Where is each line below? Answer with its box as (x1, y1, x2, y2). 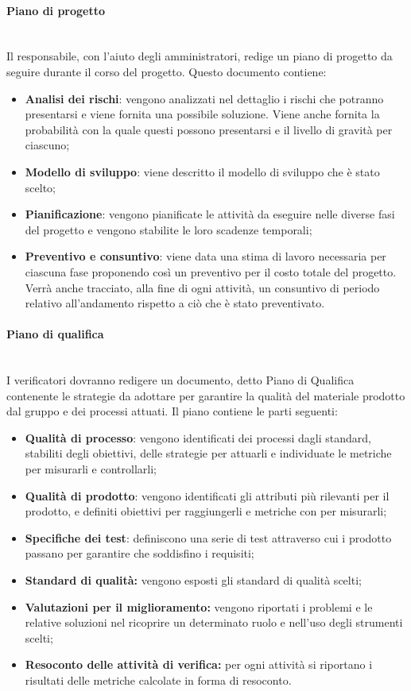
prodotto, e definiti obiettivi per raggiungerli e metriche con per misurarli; (25, 503, 387, 519)
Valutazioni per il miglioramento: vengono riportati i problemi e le (25, 598, 373, 615)
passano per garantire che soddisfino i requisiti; (25, 545, 254, 562)
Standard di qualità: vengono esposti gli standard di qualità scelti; (25, 572, 362, 589)
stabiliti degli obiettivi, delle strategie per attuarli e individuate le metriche (25, 445, 392, 461)
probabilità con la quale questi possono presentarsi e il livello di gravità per (25, 121, 393, 137)
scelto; (25, 179, 56, 195)
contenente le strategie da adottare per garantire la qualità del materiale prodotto (6, 387, 405, 403)
